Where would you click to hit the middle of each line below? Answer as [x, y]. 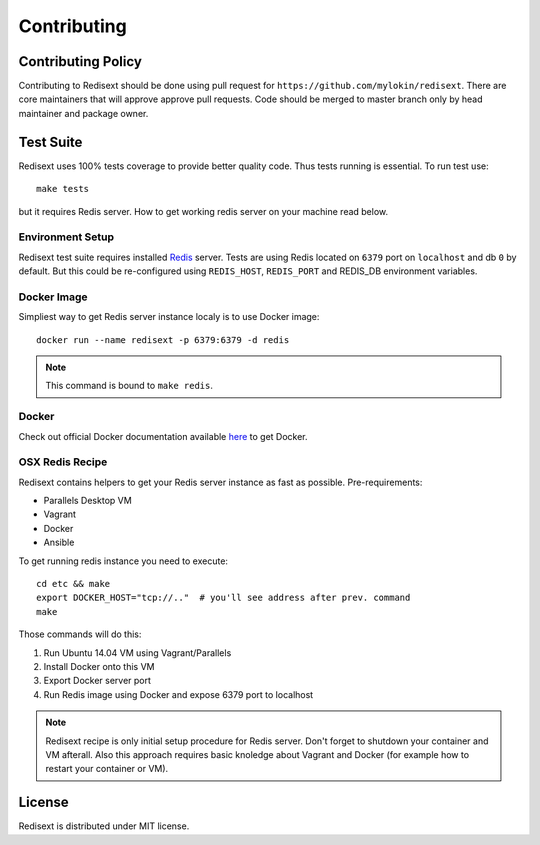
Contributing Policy [80, 61]
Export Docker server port [97, 681]
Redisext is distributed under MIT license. [104, 826]
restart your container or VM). [107, 769]
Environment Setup [66, 237]
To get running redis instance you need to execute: [123, 561]
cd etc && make [73, 583]
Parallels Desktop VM [87, 501]
